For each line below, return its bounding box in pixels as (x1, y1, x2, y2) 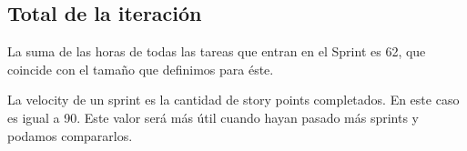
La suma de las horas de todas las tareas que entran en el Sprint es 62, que (7, 42, 426, 61)
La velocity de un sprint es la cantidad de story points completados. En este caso (7, 90, 460, 109)
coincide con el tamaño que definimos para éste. (7, 59, 274, 78)
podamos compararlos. (7, 126, 133, 145)
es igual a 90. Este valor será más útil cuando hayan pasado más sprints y (7, 107, 420, 126)
